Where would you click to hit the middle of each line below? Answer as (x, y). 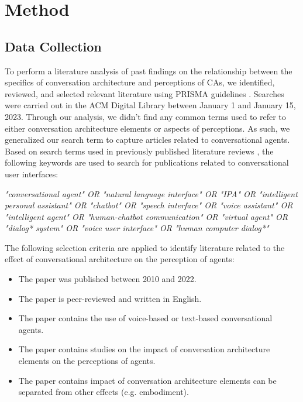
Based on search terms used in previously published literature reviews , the (139, 151)
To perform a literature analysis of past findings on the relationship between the (149, 71)
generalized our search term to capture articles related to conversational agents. (147, 140)
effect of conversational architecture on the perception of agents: (120, 259)
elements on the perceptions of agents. (87, 361)
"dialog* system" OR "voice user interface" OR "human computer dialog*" (137, 228)
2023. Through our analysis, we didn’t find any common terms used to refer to (145, 116)
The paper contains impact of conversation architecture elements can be (147, 380)
